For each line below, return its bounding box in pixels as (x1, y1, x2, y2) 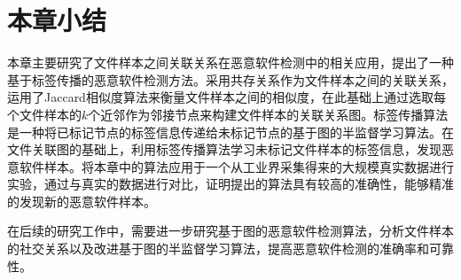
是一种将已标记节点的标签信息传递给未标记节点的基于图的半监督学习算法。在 (7, 122, 454, 141)
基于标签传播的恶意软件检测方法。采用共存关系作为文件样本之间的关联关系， (7, 70, 454, 89)
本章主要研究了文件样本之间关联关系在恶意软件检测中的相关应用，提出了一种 (7, 53, 454, 72)
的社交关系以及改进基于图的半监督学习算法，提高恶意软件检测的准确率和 (7, 239, 429, 258)
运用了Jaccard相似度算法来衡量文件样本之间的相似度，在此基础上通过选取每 (7, 88, 446, 106)
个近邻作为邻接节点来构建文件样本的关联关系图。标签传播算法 (88, 105, 449, 123)
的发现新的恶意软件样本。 (7, 191, 156, 210)
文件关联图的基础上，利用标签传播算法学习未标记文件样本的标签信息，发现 (7, 140, 441, 159)
